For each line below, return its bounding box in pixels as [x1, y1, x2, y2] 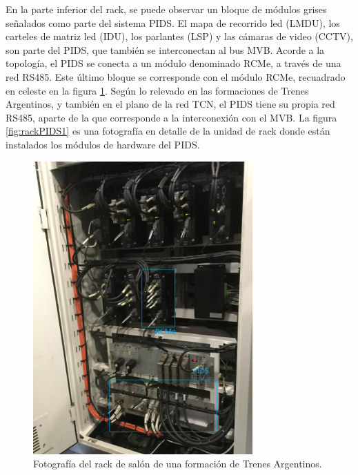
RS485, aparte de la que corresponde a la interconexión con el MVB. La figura [6, 110, 337, 124]
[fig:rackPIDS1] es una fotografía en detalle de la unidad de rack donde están [6, 124, 330, 138]
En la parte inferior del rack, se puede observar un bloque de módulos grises [6, 2, 327, 16]
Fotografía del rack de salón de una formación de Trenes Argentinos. [33, 456, 322, 471]
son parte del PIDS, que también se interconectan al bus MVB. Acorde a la [6, 42, 325, 57]
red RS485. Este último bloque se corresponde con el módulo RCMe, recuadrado [6, 69, 346, 84]
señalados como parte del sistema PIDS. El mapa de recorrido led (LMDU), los [6, 15, 340, 30]
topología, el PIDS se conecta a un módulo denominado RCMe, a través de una [6, 56, 341, 70]
